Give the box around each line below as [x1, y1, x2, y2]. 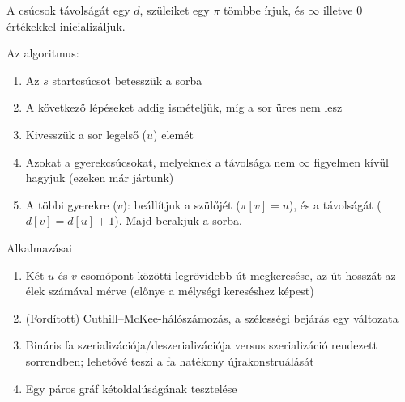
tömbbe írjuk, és [223, 2, 305, 18]
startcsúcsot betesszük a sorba [52, 71, 202, 88]
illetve [322, 2, 353, 18]
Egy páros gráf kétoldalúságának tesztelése [25, 379, 237, 396]
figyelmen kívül [313, 153, 390, 170]
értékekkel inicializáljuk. [6, 17, 126, 34]
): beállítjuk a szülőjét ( [122, 196, 241, 213]
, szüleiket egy [139, 2, 210, 18]
